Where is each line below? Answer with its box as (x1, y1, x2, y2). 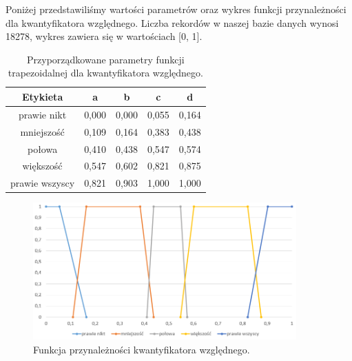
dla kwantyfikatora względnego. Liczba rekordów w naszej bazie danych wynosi (6, 15, 339, 30)
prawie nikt (18, 107, 67, 121)
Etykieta (21, 89, 63, 103)
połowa (27, 141, 58, 156)
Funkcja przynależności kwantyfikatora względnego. (33, 342, 250, 357)
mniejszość (20, 124, 65, 138)
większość (22, 158, 63, 173)
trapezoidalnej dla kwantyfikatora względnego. (8, 65, 203, 80)
